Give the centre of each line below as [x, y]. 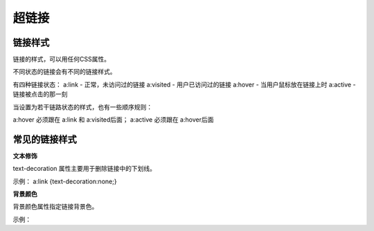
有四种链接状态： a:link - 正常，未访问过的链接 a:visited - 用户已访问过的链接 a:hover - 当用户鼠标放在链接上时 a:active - [184, 84]
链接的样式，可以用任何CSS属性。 [62, 59]
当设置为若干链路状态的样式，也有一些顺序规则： [82, 107]
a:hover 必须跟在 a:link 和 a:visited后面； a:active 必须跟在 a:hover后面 [113, 120]
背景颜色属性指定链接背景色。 [55, 207]
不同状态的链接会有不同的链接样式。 [64, 72]
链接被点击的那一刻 [40, 94]
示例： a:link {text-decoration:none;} [65, 181]
